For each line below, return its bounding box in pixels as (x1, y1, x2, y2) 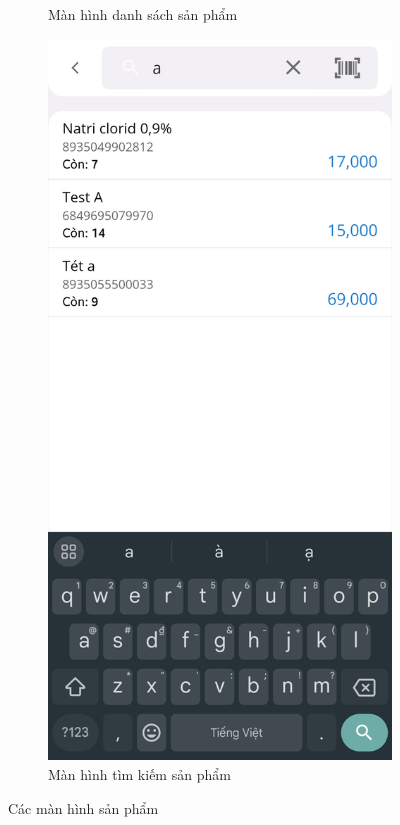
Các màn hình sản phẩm (8, 797, 159, 818)
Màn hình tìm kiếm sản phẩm (48, 764, 231, 785)
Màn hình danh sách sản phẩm (48, 4, 238, 24)
